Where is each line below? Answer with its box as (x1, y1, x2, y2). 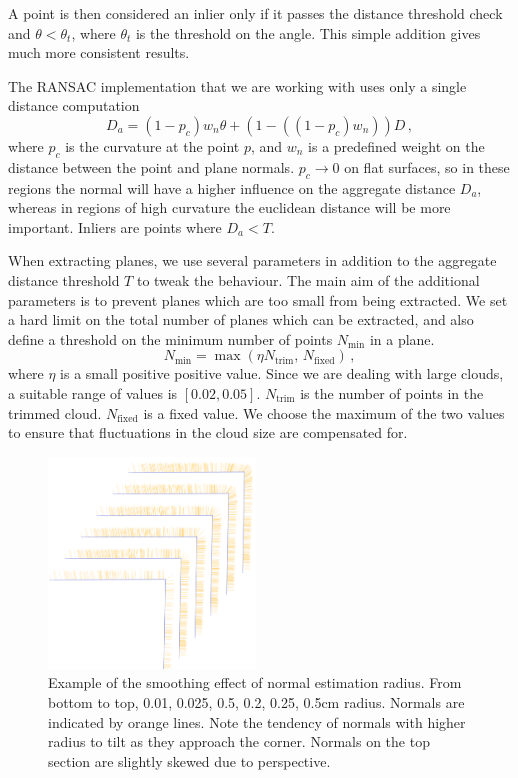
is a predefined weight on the (308, 135, 485, 156)
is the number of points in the (300, 382, 484, 403)
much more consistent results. (8, 42, 190, 63)
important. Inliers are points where (8, 216, 222, 237)
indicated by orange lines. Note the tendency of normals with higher (48, 711, 466, 732)
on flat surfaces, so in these (344, 156, 510, 177)
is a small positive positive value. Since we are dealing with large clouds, (60, 363, 504, 384)
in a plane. (369, 328, 435, 349)
